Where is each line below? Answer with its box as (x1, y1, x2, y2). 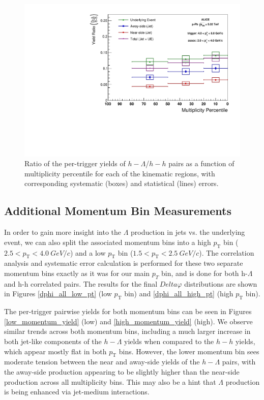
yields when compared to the (124, 335, 214, 346)
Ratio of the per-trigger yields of (24, 158, 126, 169)
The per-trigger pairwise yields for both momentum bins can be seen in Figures (4, 306, 252, 317)
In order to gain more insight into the (4, 227, 122, 237)
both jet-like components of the (4, 335, 102, 346)
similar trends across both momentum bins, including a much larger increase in (4, 326, 251, 336)
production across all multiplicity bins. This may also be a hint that (4, 376, 216, 387)
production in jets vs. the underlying (131, 227, 245, 237)
